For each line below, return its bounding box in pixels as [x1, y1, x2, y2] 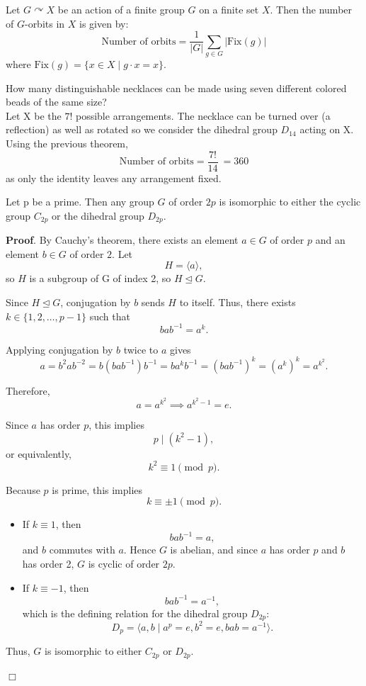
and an [315, 232, 345, 247]
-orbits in [24, 16, 65, 30]
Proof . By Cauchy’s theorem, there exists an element [6, 232, 239, 247]
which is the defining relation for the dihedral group [22, 605, 248, 620]
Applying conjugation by [6, 342, 113, 356]
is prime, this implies [52, 482, 143, 497]
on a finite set [199, 2, 259, 16]
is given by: [79, 16, 129, 30]
